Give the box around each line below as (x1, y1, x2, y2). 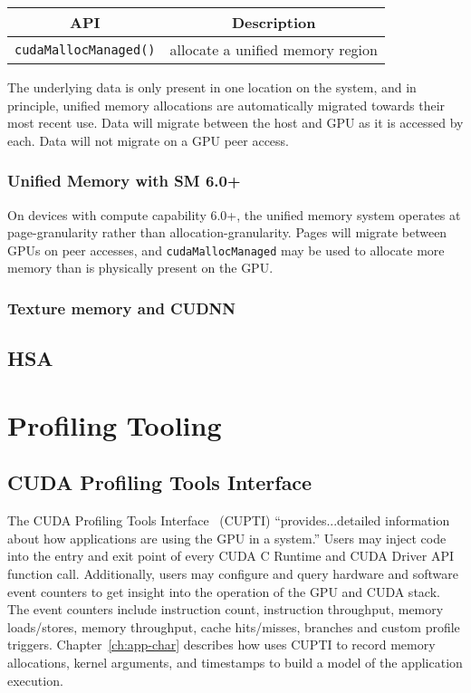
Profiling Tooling (7, 406, 222, 443)
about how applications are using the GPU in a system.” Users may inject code (7, 528, 447, 547)
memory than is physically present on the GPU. (7, 258, 274, 277)
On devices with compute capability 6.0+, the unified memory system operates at (7, 205, 461, 224)
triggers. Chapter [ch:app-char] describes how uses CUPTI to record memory (7, 635, 436, 654)
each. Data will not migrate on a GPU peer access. (7, 130, 290, 149)
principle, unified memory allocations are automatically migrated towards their (7, 95, 446, 114)
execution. (7, 670, 63, 689)
